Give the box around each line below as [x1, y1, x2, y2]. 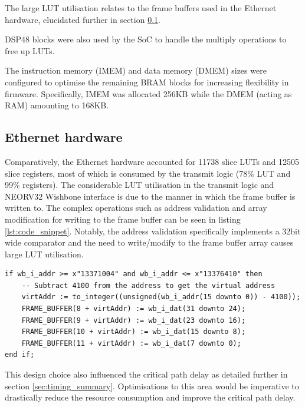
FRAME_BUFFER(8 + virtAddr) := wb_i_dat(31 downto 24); [21, 305, 246, 313]
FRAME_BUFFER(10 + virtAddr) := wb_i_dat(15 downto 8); [21, 327, 246, 336]
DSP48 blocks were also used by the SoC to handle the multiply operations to [5, 33, 287, 45]
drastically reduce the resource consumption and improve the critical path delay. [5, 391, 296, 403]
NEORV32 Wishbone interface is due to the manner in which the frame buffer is [5, 190, 296, 202]
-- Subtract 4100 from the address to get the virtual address [21, 281, 276, 290]
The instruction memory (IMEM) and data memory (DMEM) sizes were [5, 64, 267, 77]
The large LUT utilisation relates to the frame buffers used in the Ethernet [5, 2, 277, 14]
